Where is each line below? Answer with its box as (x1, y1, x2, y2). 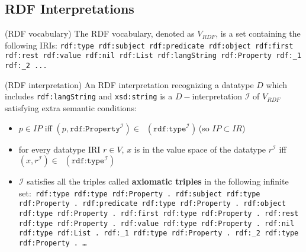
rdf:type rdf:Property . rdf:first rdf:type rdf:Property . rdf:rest (18, 209, 299, 218)
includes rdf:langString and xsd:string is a (5, 90, 173, 102)
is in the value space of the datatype (134, 143, 266, 155)
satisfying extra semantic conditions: (5, 102, 137, 114)
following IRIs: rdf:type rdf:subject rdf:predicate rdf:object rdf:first (5, 38, 294, 51)
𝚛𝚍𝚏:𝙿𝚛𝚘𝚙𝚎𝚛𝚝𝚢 (70, 124, 120, 133)
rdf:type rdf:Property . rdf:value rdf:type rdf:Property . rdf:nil (18, 219, 295, 228)
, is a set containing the (215, 27, 301, 40)
